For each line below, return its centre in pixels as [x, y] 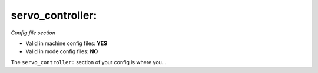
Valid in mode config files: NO [62, 51]
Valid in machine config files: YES [67, 43]
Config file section [33, 33]
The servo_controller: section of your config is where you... [89, 62]
